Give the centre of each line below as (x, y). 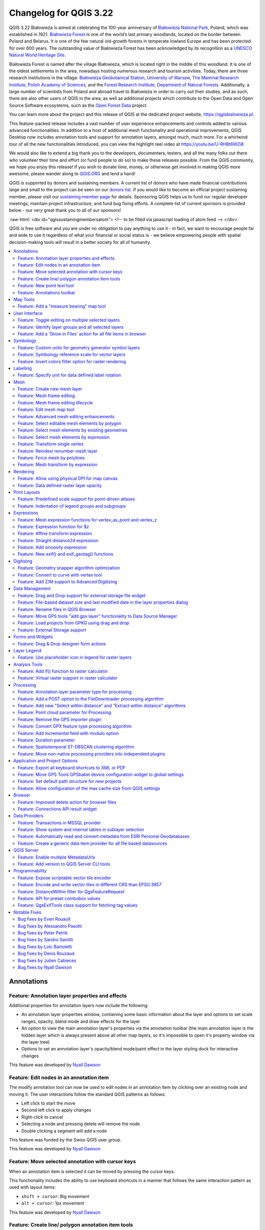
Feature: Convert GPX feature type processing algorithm (75, 726)
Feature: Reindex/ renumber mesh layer (58, 451)
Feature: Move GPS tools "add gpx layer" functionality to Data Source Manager (98, 616)
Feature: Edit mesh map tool (46, 410)
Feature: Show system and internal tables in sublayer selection (81, 830)
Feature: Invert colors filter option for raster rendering (72, 361)
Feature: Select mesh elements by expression (64, 437)
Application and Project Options (46, 761)
